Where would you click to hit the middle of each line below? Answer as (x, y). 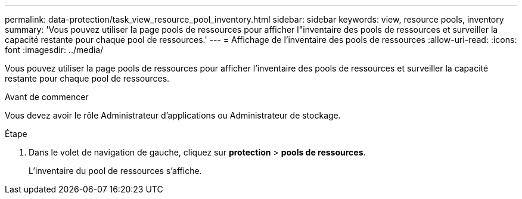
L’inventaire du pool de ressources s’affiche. (115, 171)
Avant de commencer (47, 97)
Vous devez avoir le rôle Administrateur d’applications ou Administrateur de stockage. (173, 115)
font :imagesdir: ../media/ (54, 50)
